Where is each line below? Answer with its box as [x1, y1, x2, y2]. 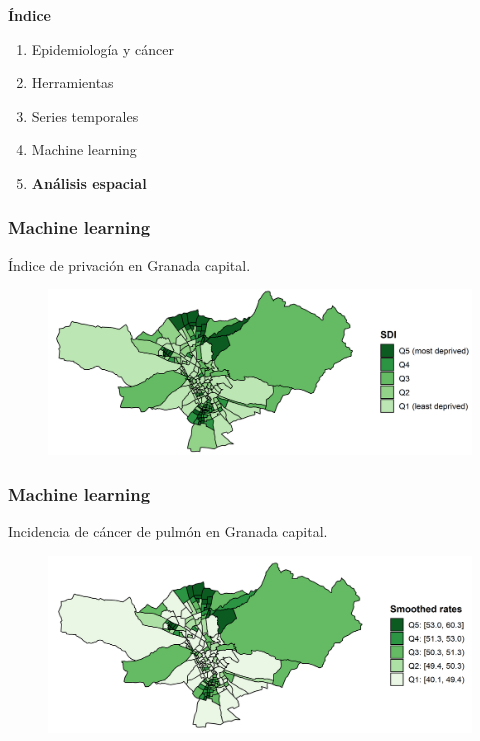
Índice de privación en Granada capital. [8, 254, 251, 275]
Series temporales [31, 105, 139, 126]
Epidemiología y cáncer [31, 38, 174, 59]
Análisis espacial [31, 172, 147, 193]
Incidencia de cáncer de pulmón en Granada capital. [8, 521, 328, 542]
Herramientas [31, 72, 114, 93]
